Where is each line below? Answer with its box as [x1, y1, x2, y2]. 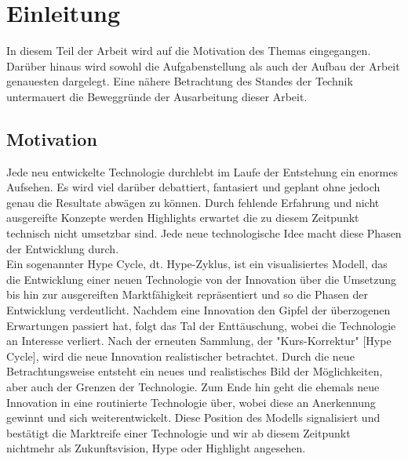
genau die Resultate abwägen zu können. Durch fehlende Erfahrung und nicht [6, 194, 380, 210]
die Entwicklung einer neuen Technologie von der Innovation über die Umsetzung [6, 270, 397, 287]
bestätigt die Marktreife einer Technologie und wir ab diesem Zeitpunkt [6, 424, 351, 441]
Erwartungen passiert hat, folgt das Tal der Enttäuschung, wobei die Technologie [6, 317, 396, 333]
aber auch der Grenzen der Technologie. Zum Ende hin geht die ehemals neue [6, 379, 380, 395]
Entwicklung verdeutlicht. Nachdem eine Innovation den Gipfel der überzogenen [6, 302, 391, 318]
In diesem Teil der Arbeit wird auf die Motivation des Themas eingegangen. [6, 42, 371, 59]
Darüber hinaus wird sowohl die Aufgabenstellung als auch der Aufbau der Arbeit [6, 57, 400, 74]
